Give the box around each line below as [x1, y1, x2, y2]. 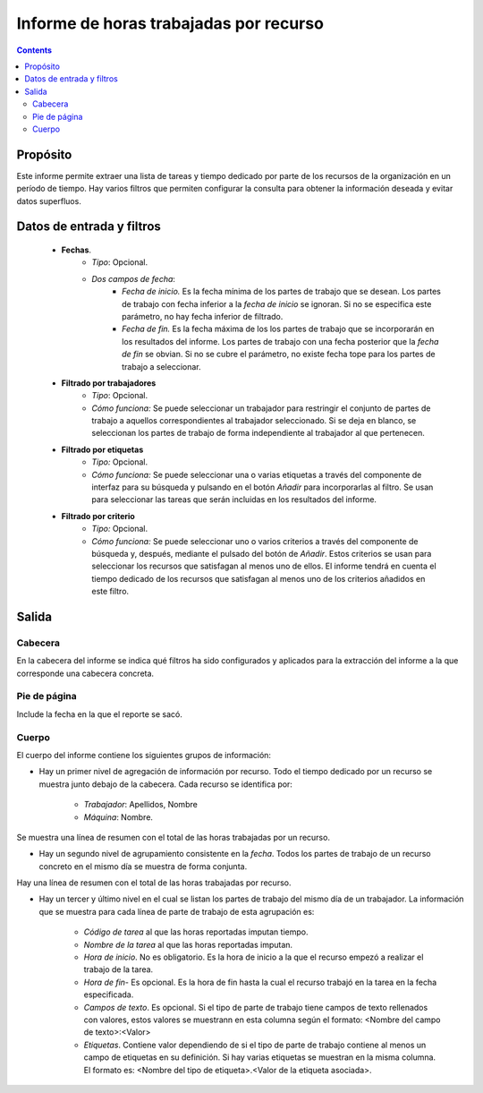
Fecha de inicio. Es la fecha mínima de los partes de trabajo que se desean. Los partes [122, 286, 442, 297]
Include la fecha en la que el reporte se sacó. [16, 708, 182, 720]
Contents [16, 45, 53, 56]
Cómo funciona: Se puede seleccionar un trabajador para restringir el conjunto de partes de [91, 403, 431, 414]
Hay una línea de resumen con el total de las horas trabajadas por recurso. [16, 877, 292, 888]
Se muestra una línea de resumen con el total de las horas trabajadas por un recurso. [16, 832, 331, 842]
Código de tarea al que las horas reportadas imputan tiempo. [83, 926, 309, 937]
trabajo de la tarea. [83, 964, 154, 975]
